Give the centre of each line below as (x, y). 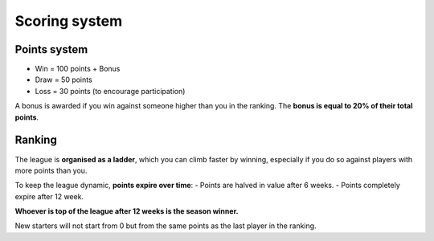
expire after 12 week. (49, 196)
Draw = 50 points (63, 80)
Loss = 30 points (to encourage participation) (110, 91)
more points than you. (51, 170)
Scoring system (69, 21)
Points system (51, 49)
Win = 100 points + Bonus (78, 69)
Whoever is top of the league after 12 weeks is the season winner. (127, 211)
